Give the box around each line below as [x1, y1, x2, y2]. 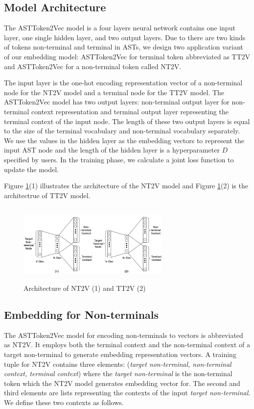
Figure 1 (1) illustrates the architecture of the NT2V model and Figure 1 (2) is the [4, 180, 248, 191]
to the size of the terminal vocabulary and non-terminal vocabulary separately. [4, 126, 240, 136]
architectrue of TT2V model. [4, 190, 91, 200]
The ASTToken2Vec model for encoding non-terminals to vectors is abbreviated [4, 330, 243, 340]
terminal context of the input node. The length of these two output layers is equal [4, 116, 250, 126]
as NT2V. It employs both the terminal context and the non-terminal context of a [4, 339, 251, 350]
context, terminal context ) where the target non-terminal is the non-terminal [4, 368, 232, 379]
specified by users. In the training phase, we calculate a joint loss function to [4, 154, 234, 164]
